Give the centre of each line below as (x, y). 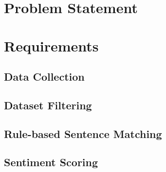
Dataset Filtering (48, 105)
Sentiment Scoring (51, 162)
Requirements (51, 45)
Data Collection (44, 77)
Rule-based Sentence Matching (83, 133)
